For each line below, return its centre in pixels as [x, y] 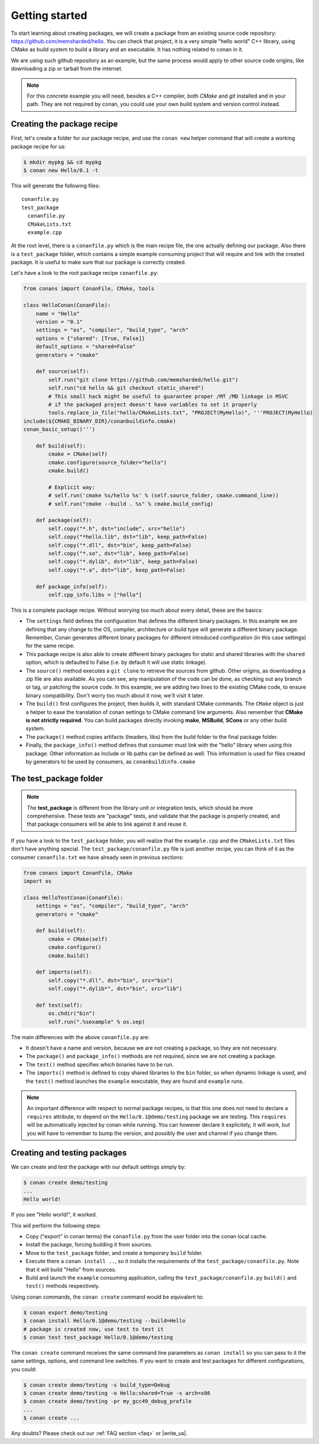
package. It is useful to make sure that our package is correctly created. [98, 262]
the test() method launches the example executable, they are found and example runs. [135, 1081]
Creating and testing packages [69, 1153]
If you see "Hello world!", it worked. [54, 1215]
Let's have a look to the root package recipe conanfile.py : [85, 273]
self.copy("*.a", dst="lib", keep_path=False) [117, 570]
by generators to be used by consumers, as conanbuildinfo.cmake [110, 761]
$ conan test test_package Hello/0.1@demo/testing [98, 1337]
